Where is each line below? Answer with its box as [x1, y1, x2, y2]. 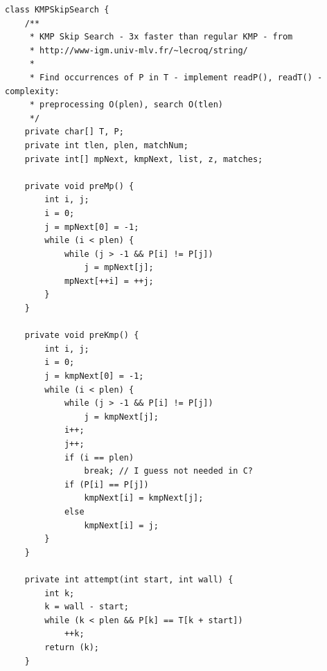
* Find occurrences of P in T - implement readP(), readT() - [29, 72, 323, 82]
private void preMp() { [24, 181, 134, 191]
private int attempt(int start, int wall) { [24, 574, 233, 584]
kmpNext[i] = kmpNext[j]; [84, 493, 204, 503]
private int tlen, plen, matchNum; [24, 140, 188, 150]
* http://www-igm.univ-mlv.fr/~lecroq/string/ [29, 45, 248, 55]
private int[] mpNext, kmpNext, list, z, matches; [24, 154, 263, 164]
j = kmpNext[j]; [84, 411, 159, 422]
